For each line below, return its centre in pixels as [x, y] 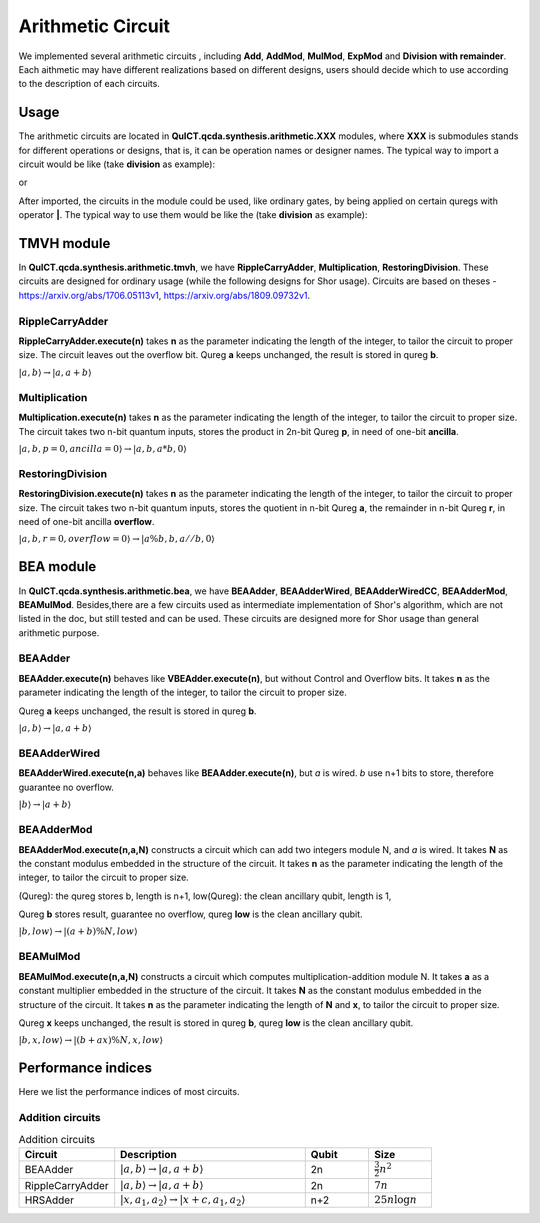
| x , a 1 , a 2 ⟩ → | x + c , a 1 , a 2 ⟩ [183, 1201]
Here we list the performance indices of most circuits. [129, 1092]
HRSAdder [49, 1200]
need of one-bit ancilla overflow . [86, 522]
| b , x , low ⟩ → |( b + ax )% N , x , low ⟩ [91, 1040]
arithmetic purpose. [59, 632]
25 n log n [395, 1199]
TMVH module [64, 243]
